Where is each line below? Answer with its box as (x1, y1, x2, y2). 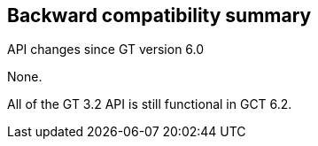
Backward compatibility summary (7, 4, 312, 27)
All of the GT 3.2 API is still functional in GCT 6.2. (7, 96, 292, 112)
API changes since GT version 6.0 (7, 42, 205, 58)
